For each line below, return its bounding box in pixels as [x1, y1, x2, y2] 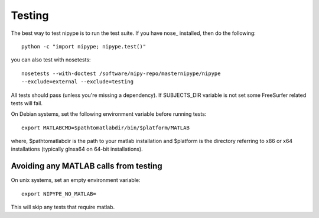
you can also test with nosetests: [11, 56, 91, 63]
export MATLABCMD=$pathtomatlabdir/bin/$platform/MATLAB [21, 124, 190, 131]
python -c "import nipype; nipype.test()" [21, 43, 147, 50]
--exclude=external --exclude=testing [21, 79, 134, 85]
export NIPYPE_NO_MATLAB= [21, 190, 97, 197]
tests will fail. [11, 99, 43, 106]
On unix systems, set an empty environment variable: [11, 177, 141, 184]
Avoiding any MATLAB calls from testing [11, 161, 162, 171]
